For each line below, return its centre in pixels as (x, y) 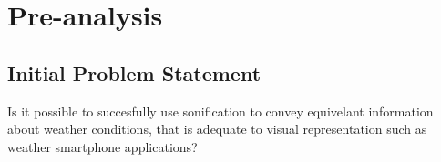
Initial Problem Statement (134, 72)
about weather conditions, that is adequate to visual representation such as (217, 129)
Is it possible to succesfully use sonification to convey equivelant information (220, 111)
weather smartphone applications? (103, 146)
